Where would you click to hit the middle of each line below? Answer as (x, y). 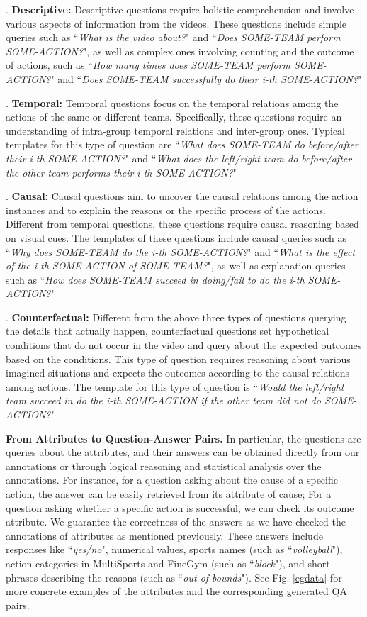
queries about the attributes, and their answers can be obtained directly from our (183, 452)
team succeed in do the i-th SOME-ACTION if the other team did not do (163, 400)
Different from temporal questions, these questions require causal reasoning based (182, 224)
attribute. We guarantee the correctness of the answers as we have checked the (176, 522)
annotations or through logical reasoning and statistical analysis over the (164, 466)
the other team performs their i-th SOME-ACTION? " (121, 172)
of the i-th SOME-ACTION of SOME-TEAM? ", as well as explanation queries (176, 266)
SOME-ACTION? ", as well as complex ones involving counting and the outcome (180, 51)
